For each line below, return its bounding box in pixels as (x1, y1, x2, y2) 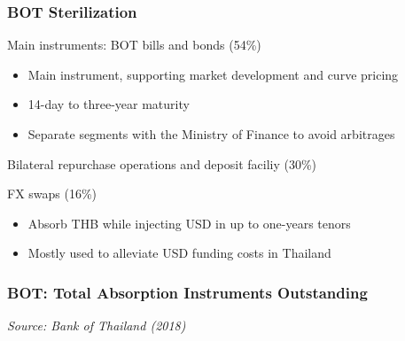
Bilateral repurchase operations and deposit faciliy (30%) (7, 154, 317, 173)
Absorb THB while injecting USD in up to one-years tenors (27, 213, 351, 232)
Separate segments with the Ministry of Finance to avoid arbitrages (27, 125, 395, 143)
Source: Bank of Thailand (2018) (7, 316, 186, 335)
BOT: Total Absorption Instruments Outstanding (7, 281, 368, 303)
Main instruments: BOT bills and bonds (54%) (7, 35, 261, 54)
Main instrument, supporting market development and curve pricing (27, 65, 399, 83)
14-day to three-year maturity (27, 95, 190, 113)
